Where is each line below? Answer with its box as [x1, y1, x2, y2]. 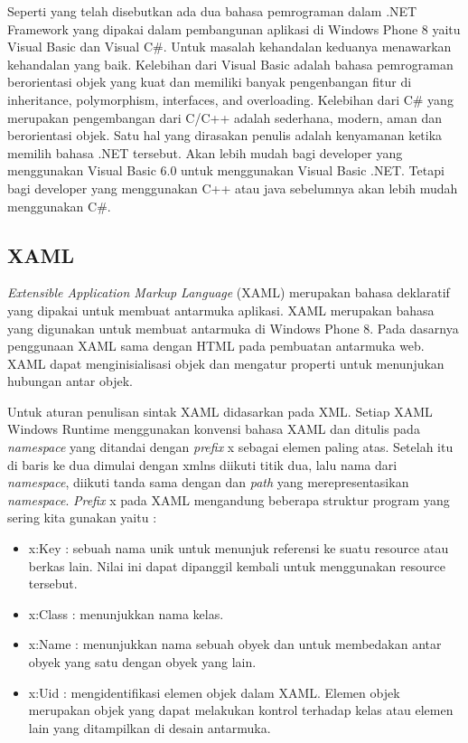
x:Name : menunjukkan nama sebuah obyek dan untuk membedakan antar [28, 635, 442, 654]
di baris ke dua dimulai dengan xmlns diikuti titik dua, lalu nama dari [7, 455, 398, 474]
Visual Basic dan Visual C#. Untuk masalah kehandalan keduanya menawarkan [7, 37, 452, 56]
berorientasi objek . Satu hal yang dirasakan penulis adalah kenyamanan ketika [7, 126, 443, 145]
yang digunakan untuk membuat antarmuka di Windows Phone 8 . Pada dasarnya [7, 318, 459, 337]
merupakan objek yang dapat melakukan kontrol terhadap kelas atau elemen [28, 701, 454, 719]
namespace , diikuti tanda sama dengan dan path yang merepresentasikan [7, 473, 409, 492]
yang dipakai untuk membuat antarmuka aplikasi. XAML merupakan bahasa [7, 300, 435, 319]
